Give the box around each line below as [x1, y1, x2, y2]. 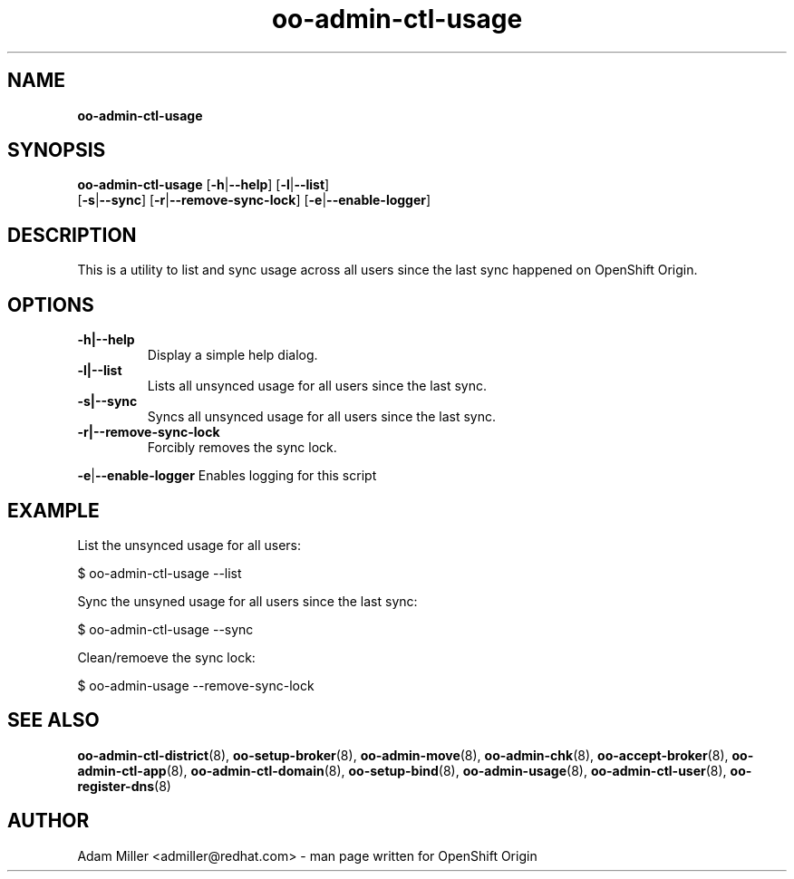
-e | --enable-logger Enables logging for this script [77, 468, 377, 484]
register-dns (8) [77, 778, 171, 794]
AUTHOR [7, 809, 90, 833]
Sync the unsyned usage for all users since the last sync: [77, 593, 418, 609]
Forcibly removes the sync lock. [147, 439, 337, 456]
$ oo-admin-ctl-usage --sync [77, 621, 254, 637]
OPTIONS [7, 293, 94, 316]
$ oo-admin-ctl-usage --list [77, 565, 242, 581]
